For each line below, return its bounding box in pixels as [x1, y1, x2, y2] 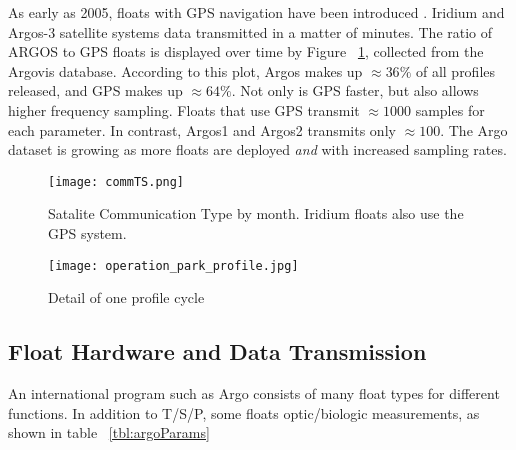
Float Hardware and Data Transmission [8, 336, 427, 367]
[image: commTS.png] [48, 174, 185, 189]
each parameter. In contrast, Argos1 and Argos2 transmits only [8, 119, 396, 140]
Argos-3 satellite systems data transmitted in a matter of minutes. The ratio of [8, 21, 493, 42]
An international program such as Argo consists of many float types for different [8, 383, 500, 404]
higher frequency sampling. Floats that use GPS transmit [8, 99, 360, 120]
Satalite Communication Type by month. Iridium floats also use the [48, 203, 464, 224]
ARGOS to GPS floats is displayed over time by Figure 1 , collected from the [8, 41, 484, 62]
